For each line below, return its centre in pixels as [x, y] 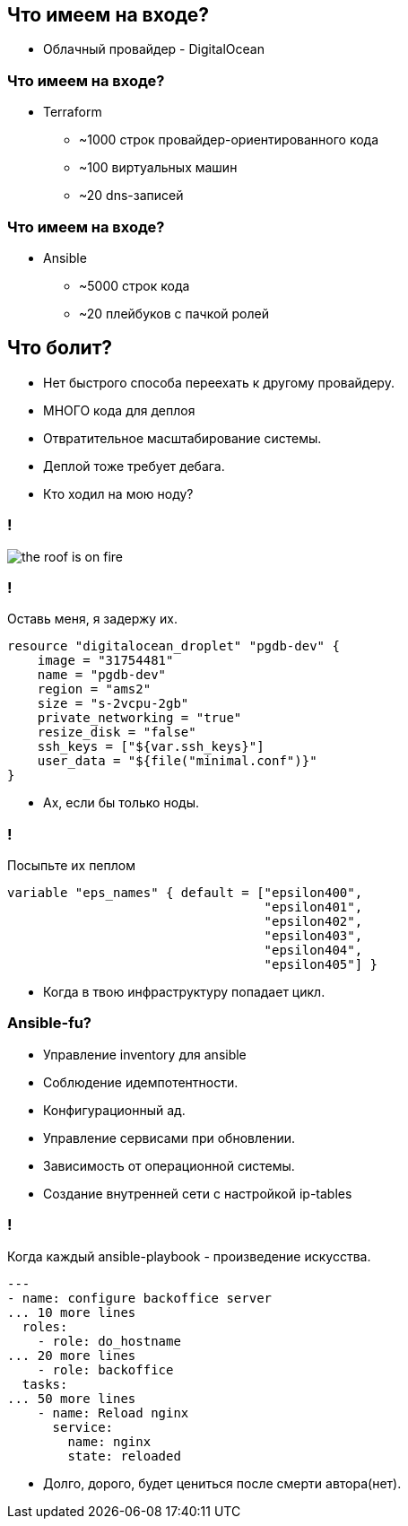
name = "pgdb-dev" [102, 675]
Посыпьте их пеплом [71, 866]
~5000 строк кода [135, 285]
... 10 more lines [72, 1312]
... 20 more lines [72, 1355]
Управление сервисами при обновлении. [169, 1138]
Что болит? [60, 348]
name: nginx [109, 1441]
